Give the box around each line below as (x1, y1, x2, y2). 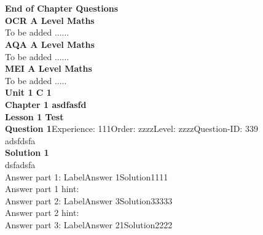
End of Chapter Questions (5, 2, 119, 15)
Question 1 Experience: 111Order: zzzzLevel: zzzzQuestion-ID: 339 (5, 122, 258, 135)
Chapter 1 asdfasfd (5, 98, 87, 110)
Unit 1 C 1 (5, 86, 52, 99)
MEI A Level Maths (5, 62, 92, 75)
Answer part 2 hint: (5, 206, 79, 219)
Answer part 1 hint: (5, 182, 79, 195)
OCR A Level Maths (5, 13, 95, 26)
